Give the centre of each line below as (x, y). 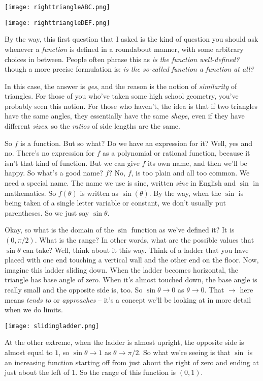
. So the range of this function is (126, 372)
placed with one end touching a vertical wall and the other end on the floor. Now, (132, 260)
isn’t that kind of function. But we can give (72, 163)
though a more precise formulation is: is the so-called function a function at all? (129, 69)
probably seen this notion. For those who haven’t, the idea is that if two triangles (131, 106)
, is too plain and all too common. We (190, 173)
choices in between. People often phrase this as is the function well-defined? (122, 59)
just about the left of (37, 372)
